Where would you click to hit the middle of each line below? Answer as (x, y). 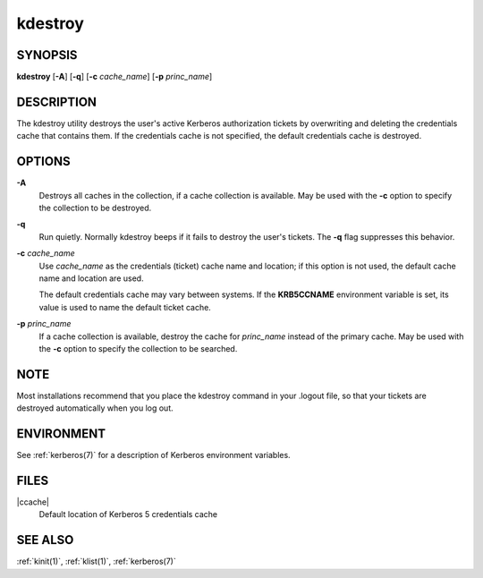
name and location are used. (91, 278)
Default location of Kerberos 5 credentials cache (128, 514)
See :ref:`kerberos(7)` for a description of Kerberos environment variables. (153, 455)
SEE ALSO (45, 540)
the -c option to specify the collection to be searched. (138, 348)
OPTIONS (43, 161)
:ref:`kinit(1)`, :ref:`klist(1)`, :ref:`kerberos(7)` (96, 561)
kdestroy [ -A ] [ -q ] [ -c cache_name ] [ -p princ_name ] (114, 77)
